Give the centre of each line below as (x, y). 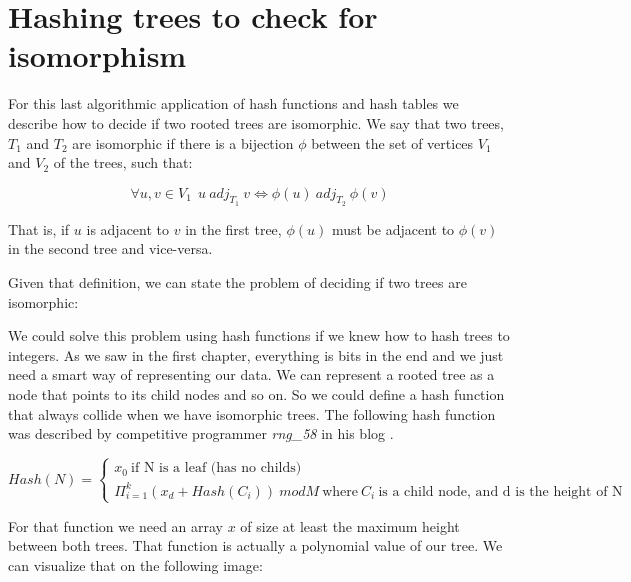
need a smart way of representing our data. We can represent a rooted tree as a (251, 374)
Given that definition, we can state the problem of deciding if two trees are (237, 282)
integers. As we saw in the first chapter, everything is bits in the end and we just (256, 354)
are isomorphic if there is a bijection (183, 142)
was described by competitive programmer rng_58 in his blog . (201, 433)
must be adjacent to (393, 228)
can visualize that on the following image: (135, 565)
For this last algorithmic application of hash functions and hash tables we (233, 103)
